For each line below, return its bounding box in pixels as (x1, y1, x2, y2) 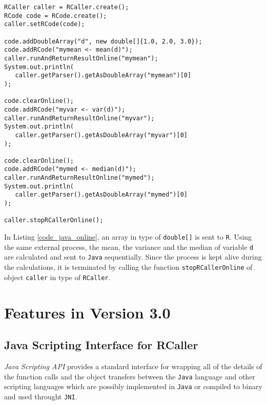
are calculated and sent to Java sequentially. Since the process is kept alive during (4, 251, 262, 262)
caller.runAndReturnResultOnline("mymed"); (4, 174, 155, 182)
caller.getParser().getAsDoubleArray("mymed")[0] (15, 191, 188, 199)
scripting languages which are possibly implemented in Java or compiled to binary (4, 381, 262, 392)
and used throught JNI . (4, 391, 77, 401)
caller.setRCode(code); (4, 20, 85, 28)
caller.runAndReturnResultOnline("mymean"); (4, 54, 158, 62)
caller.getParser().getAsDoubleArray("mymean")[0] (15, 72, 192, 79)
